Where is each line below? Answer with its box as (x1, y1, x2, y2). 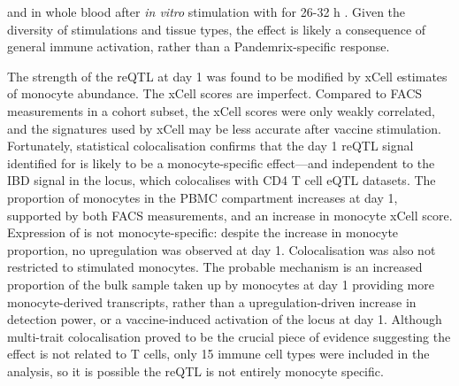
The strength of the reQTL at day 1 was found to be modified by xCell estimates (7, 66, 448, 85)
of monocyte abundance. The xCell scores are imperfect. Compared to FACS (7, 84, 423, 103)
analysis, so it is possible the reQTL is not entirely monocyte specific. (7, 361, 384, 380)
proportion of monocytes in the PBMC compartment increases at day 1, (7, 188, 398, 206)
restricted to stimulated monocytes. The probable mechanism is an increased (7, 258, 423, 276)
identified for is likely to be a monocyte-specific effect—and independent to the (7, 153, 435, 172)
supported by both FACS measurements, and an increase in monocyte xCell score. (7, 205, 453, 224)
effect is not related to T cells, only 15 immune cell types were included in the (7, 344, 430, 363)
